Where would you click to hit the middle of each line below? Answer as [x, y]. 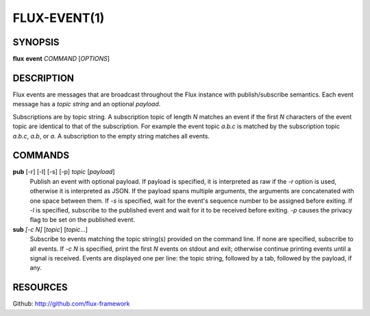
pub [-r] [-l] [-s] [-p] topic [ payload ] [64, 172]
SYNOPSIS [36, 42]
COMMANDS [41, 155]
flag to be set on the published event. [83, 220]
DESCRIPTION [44, 78]
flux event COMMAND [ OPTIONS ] [61, 59]
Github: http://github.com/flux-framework [71, 304]
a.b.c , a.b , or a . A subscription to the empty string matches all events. [111, 136]
